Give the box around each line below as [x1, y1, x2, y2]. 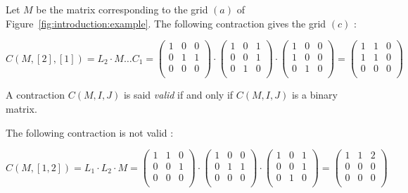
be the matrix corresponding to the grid [36, 2, 208, 16]
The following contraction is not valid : [6, 125, 174, 139]
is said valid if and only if [123, 87, 234, 102]
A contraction [6, 87, 65, 102]
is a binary [291, 87, 338, 102]
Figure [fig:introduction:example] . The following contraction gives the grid [6, 15, 326, 30]
